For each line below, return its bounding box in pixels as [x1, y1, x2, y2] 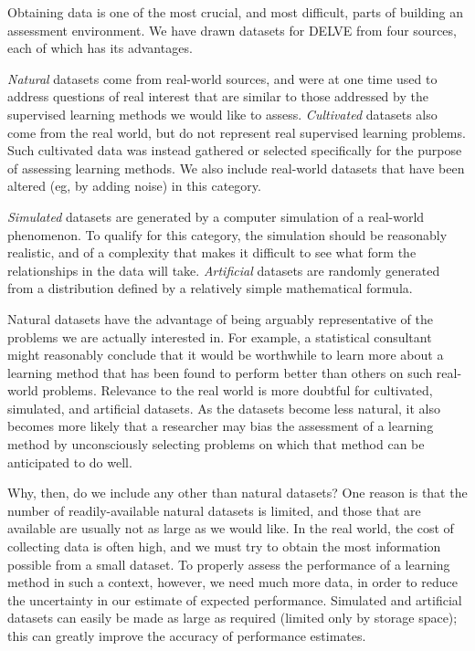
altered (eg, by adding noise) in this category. [7, 176, 261, 195]
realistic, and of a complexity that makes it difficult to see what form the [7, 243, 417, 262]
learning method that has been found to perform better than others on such [7, 362, 433, 382]
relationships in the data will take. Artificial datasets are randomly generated [7, 260, 440, 279]
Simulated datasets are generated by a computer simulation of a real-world [7, 206, 425, 226]
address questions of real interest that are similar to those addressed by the [7, 87, 428, 106]
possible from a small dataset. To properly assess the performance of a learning [7, 554, 450, 573]
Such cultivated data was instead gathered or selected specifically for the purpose [7, 141, 462, 160]
